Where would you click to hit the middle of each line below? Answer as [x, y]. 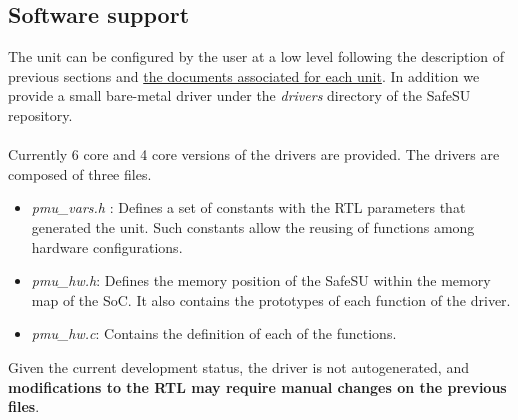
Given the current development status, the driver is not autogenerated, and [238, 366]
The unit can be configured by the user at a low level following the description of [256, 56]
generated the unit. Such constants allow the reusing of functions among [253, 226]
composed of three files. [80, 173]
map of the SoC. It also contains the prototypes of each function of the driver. [271, 299]
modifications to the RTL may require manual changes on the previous [257, 386]
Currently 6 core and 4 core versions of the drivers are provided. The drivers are [254, 154]
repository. [40, 114]
